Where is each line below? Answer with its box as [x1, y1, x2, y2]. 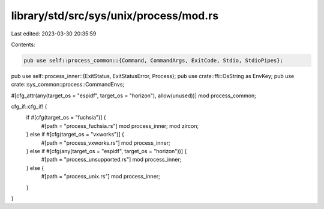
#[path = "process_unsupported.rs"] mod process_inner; [41, 156, 182, 163]
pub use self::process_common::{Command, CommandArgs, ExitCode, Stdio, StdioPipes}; [23, 57, 283, 64]
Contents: [11, 41, 35, 48]
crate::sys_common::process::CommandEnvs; [11, 81, 125, 88]
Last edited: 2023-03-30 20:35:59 [11, 30, 97, 37]
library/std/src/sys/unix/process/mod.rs [11, 9, 219, 22]
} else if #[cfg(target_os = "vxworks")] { [26, 131, 124, 138]
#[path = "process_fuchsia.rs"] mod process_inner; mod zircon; [41, 122, 199, 129]
